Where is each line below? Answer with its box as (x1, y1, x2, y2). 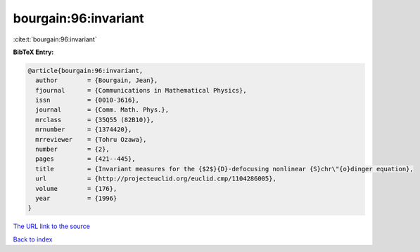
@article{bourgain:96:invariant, (27, 67, 144, 74)
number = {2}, (35, 145, 110, 154)
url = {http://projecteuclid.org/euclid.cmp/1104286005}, (35, 175, 277, 183)
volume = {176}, (35, 185, 117, 192)
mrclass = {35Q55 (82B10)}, (35, 116, 155, 124)
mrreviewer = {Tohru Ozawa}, (35, 135, 147, 143)
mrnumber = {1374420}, (35, 126, 132, 133)
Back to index (13, 235, 53, 244)
